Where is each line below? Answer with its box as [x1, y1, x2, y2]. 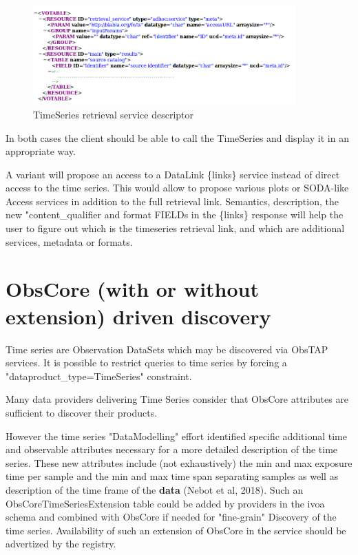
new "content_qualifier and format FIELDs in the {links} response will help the [6, 207, 344, 222]
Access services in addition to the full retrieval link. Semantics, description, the [6, 193, 339, 208]
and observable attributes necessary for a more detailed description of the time [6, 442, 338, 457]
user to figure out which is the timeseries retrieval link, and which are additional [6, 221, 345, 235]
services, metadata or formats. [6, 234, 133, 249]
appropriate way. [6, 144, 76, 158]
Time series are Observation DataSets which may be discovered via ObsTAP [6, 342, 328, 356]
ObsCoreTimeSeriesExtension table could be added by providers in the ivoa [6, 496, 325, 510]
